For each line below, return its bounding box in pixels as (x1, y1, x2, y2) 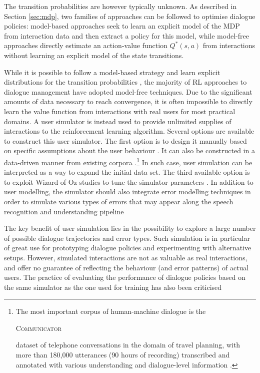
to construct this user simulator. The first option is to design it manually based (4, 135, 247, 146)
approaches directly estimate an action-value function (4, 40, 167, 51)
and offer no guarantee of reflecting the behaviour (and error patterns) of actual (4, 262, 249, 272)
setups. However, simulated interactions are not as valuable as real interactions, (4, 252, 247, 262)
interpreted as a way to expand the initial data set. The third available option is (4, 167, 250, 177)
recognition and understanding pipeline (4, 206, 124, 216)
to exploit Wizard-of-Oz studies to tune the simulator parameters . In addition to (4, 176, 253, 187)
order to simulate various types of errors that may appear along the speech (4, 196, 233, 206)
